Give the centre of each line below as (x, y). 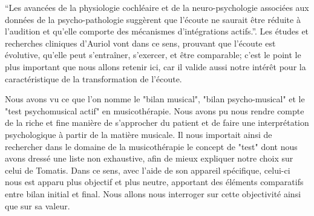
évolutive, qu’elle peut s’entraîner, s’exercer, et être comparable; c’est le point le (153, 55)
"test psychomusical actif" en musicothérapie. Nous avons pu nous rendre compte (155, 110)
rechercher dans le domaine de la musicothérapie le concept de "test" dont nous (151, 146)
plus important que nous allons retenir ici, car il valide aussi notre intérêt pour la (155, 66)
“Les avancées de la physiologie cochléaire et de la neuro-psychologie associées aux (157, 7)
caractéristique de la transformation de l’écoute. (93, 78)
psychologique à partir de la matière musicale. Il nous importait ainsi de (139, 134)
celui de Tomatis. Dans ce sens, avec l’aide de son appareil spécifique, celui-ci (148, 170)
